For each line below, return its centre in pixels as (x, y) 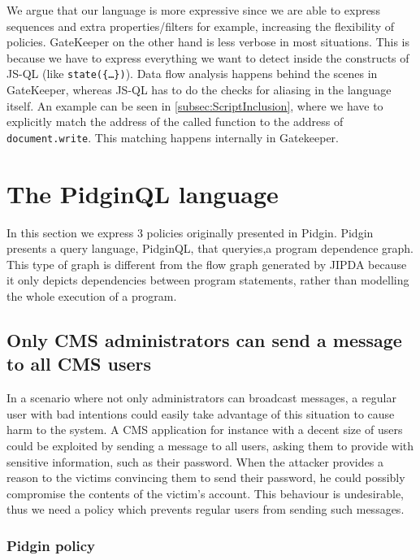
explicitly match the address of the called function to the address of (175, 122)
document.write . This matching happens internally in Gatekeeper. (173, 137)
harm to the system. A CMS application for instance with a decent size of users (205, 430)
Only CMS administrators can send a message (204, 339)
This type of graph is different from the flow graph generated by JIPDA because (207, 264)
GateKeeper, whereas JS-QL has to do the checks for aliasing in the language (199, 90)
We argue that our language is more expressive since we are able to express (193, 10)
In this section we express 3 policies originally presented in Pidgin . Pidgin (190, 232)
